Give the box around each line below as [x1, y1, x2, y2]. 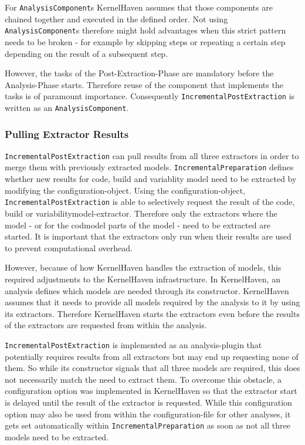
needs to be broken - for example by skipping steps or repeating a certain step [5, 35, 286, 48]
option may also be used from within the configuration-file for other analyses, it [5, 407, 291, 420]
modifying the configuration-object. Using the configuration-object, [5, 184, 246, 196]
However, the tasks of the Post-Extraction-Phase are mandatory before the [5, 67, 274, 79]
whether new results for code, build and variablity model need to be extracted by [5, 173, 297, 185]
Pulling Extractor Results [5, 126, 129, 141]
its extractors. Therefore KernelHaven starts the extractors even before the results [5, 307, 300, 319]
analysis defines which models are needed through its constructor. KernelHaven [5, 284, 289, 296]
